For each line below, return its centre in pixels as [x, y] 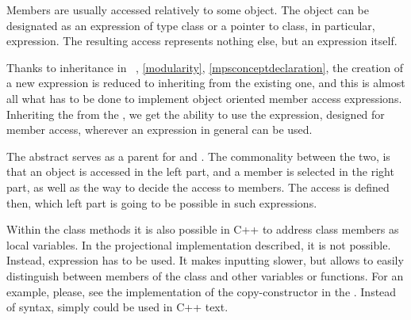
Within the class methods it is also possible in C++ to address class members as [203, 229]
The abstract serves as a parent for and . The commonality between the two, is [198, 156]
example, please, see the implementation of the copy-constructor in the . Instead [202, 291]
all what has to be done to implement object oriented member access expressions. [204, 98]
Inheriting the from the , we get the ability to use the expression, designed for [196, 114]
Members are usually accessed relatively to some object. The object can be [188, 10]
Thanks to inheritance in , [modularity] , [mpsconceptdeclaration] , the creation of [205, 67]
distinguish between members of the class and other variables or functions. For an [205, 275]
